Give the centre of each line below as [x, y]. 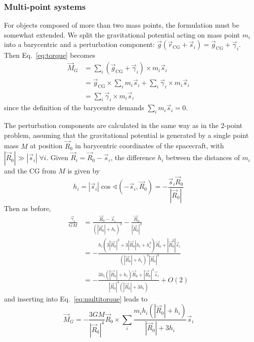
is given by [84, 171]
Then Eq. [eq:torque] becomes [50, 55]
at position [46, 146]
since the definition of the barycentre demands [74, 107]
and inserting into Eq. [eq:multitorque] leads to [76, 298]
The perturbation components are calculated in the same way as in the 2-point [123, 125]
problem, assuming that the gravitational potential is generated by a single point [127, 135]
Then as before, [28, 208]
